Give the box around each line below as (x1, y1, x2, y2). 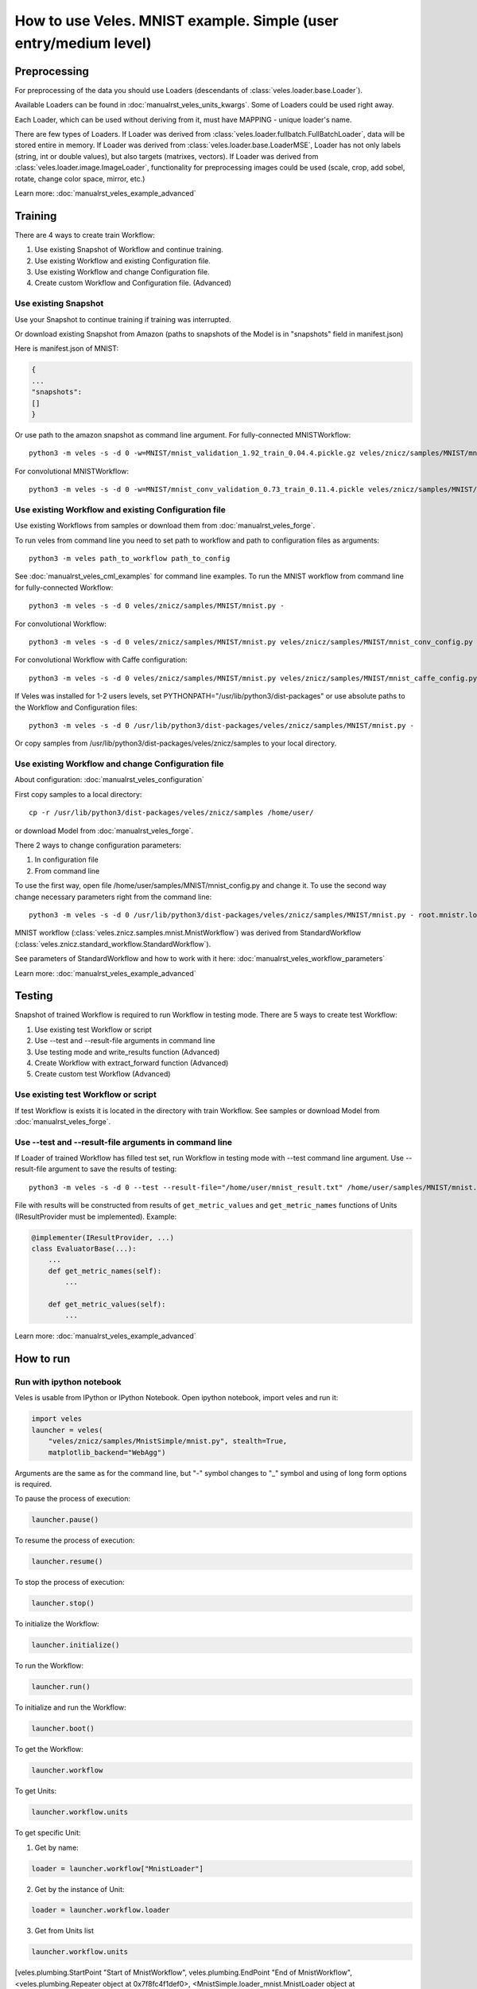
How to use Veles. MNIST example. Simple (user (14, 12, 339, 29)
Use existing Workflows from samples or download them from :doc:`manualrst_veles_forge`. (14, 521, 316, 531)
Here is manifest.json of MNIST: (14, 344, 119, 353)
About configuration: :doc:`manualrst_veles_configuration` (14, 775, 204, 784)
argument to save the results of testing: (48, 1164, 177, 1174)
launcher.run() (31, 1683, 91, 1691)
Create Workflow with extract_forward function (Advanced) (34, 1058, 229, 1068)
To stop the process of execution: (14, 1578, 125, 1587)
